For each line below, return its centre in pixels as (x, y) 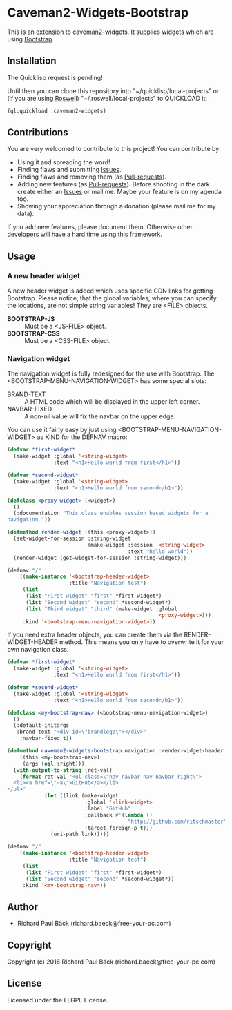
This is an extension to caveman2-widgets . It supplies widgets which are (110, 32)
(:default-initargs (41, 726)
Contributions (38, 133)
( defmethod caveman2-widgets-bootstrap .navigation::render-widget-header (116, 751)
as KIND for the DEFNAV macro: (82, 437)
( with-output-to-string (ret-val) (63, 770)
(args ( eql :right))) (54, 764)
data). (26, 214)
